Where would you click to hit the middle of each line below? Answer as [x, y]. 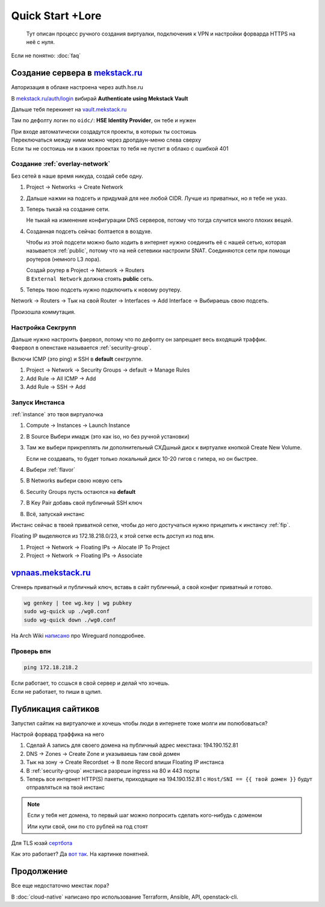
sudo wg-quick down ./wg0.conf [70, 620]
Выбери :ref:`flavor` [51, 469]
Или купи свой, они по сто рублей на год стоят [88, 826]
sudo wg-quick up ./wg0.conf [67, 612]
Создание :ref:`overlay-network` [61, 164]
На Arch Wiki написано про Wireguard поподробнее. [78, 635]
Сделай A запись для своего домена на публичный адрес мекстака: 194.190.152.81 [132, 745]
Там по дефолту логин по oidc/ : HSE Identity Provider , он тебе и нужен [104, 120]
